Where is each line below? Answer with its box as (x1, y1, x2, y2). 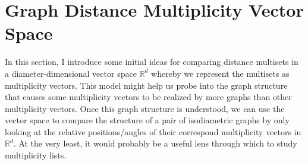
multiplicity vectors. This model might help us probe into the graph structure (5, 79, 288, 91)
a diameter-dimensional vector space (5, 67, 137, 79)
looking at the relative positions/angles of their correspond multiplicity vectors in (5, 125, 301, 138)
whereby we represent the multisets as (151, 67, 290, 79)
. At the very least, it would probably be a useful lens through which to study (13, 137, 297, 150)
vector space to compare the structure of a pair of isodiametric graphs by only (5, 114, 290, 126)
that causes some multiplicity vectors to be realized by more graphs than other (5, 91, 292, 103)
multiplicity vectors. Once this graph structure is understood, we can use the (5, 102, 285, 114)
